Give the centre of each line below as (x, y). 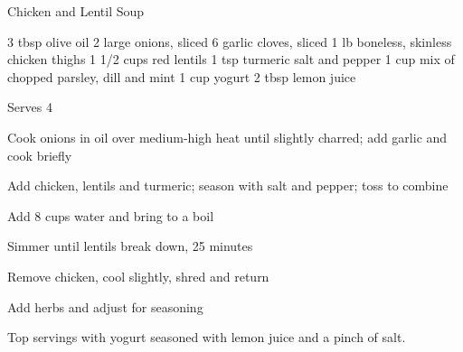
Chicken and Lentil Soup (76, 11)
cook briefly (40, 155)
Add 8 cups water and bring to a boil (111, 215)
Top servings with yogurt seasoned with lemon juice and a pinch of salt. (207, 337)
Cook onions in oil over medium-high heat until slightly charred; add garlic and (227, 137)
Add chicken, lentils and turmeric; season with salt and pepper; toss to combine (228, 185)
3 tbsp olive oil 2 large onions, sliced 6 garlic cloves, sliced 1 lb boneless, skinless (230, 41)
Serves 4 (30, 107)
